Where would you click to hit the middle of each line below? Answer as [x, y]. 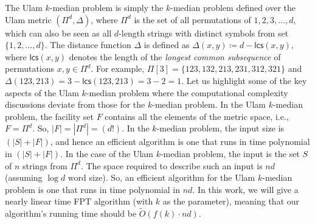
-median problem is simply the [106, 7]
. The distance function [88, 45]
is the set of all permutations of [192, 19]
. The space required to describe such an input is [171, 165]
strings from [45, 165]
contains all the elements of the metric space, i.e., [197, 116]
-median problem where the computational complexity [187, 92]
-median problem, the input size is [220, 128]
